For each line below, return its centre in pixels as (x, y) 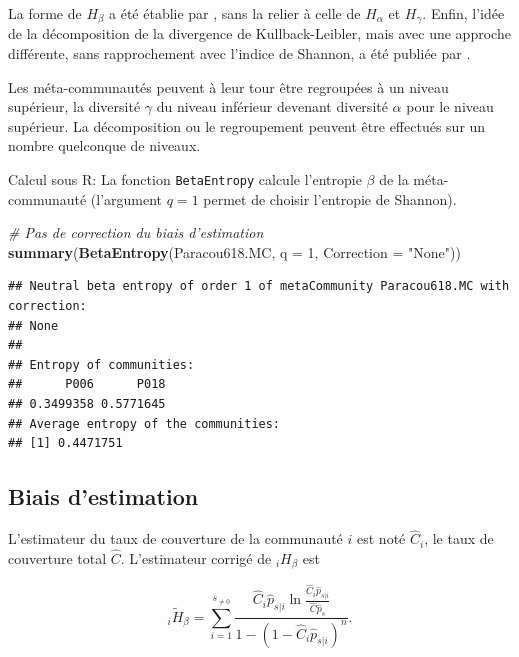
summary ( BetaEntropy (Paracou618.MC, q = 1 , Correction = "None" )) (234, 251)
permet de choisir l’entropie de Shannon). (330, 198)
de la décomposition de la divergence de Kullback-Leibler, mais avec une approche (259, 33)
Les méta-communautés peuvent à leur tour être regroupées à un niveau (228, 86)
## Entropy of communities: (101, 364)
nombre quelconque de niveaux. (104, 145)
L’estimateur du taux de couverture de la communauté (175, 538)
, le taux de (459, 538)
